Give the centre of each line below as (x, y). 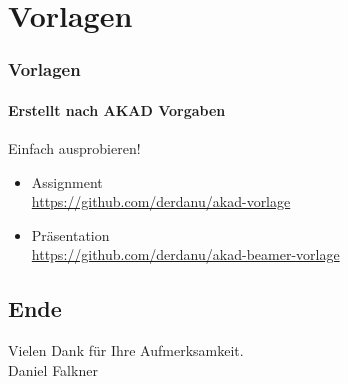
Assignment (67, 181)
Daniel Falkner (53, 369)
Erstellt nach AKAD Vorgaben (117, 109)
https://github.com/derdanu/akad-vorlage (161, 201)
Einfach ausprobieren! (74, 148)
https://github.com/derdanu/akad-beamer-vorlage (185, 254)
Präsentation (70, 234)
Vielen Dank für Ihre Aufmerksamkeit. (126, 350)
